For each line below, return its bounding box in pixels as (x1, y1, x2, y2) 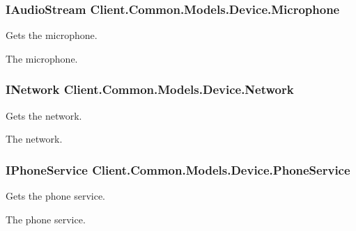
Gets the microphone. (6, 28, 98, 42)
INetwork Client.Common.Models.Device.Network (6, 81, 294, 98)
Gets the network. (6, 108, 82, 122)
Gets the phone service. (6, 189, 105, 203)
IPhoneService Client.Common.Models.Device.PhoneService (6, 161, 350, 178)
